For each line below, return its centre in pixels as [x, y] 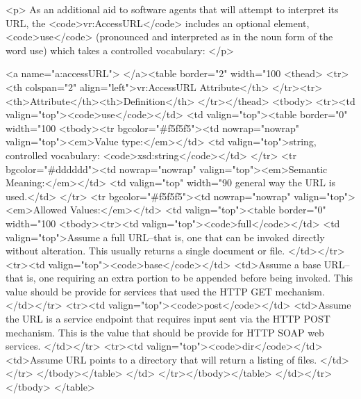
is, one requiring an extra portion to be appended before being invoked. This [190, 278]
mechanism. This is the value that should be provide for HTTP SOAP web [165, 332]
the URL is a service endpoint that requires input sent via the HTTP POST [168, 319]
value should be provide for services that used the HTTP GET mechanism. [165, 291]
